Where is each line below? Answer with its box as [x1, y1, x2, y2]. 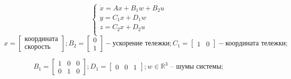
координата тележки [225, 40, 286, 47]
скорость [24, 43, 51, 50]
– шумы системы [170, 63, 222, 71]
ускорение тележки [113, 40, 170, 47]
